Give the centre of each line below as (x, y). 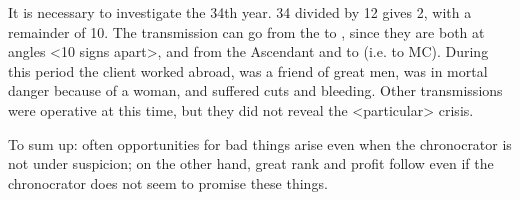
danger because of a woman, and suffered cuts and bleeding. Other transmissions (255, 90)
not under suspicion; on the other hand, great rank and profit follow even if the (251, 163)
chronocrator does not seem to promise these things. (168, 182)
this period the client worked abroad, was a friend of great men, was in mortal (248, 70)
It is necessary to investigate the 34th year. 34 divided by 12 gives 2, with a (240, 12)
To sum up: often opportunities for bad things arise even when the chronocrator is (260, 143)
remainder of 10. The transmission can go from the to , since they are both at (246, 31)
